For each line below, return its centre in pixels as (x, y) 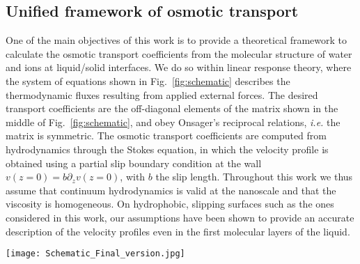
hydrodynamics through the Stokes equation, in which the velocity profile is (167, 149)
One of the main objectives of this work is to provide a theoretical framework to (177, 40)
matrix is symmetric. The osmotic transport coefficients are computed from (166, 135)
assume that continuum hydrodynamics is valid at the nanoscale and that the (171, 190)
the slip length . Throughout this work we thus (254, 177)
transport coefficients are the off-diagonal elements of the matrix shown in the (172, 108)
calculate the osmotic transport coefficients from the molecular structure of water (179, 53)
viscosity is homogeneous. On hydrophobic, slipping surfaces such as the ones (170, 204)
